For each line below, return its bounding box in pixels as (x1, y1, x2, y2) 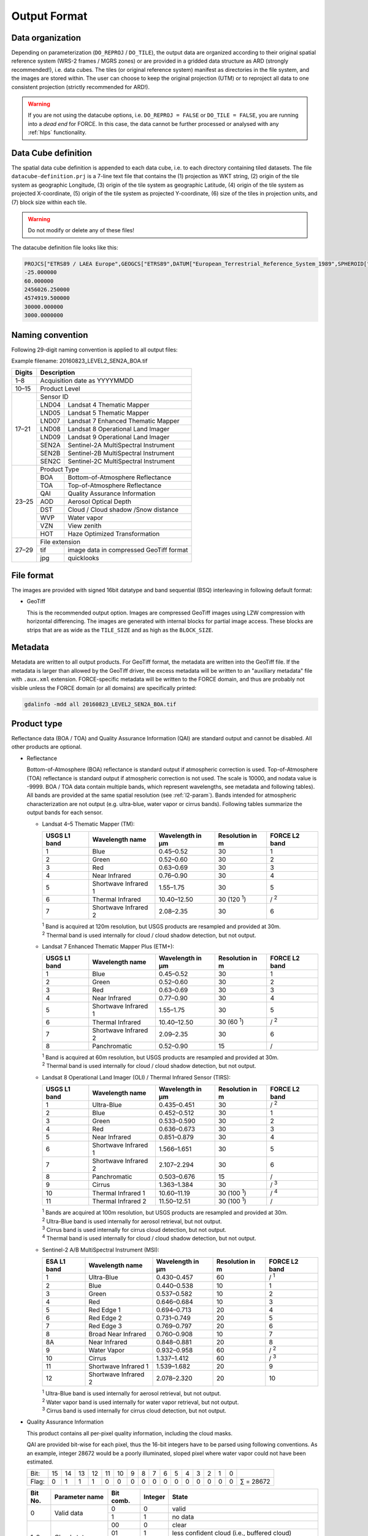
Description (40, 369, 75, 377)
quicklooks (67, 554, 99, 562)
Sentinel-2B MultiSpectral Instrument (67, 449, 175, 458)
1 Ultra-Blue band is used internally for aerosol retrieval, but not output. (42, 1389, 221, 1397)
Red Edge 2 (88, 1314, 122, 1322)
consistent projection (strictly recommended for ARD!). (11, 83, 150, 90)
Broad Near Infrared (88, 1330, 147, 1338)
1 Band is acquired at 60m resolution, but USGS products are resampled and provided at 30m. (42, 1052, 279, 1061)
